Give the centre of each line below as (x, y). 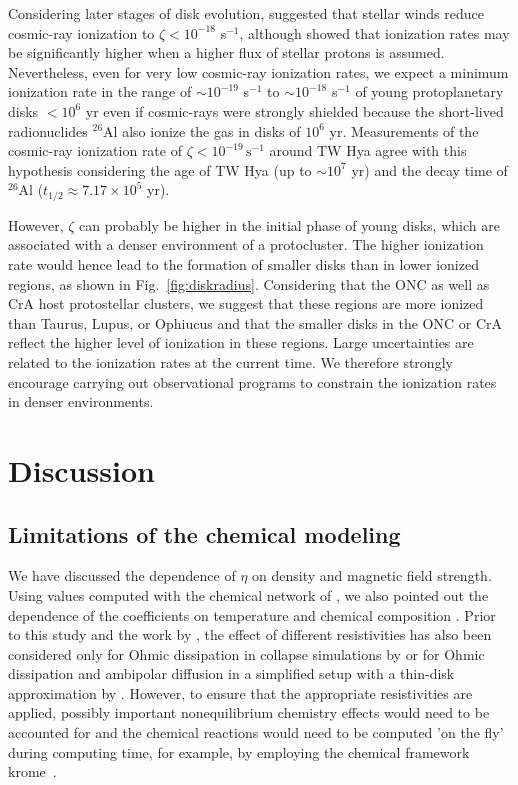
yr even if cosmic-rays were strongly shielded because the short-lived (294, 110)
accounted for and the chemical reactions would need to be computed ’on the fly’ (256, 732)
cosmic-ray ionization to (81, 32)
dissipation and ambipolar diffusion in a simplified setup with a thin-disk (231, 673)
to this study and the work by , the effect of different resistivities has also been (250, 634)
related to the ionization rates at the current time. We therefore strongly (230, 361)
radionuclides (48, 130)
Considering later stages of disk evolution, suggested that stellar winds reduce (246, 13)
